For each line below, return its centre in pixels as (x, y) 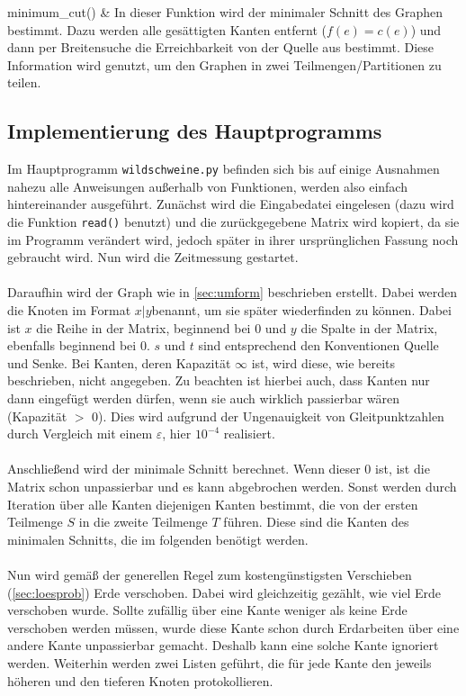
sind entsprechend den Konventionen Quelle (318, 345)
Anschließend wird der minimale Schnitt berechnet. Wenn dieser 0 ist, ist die (219, 469)
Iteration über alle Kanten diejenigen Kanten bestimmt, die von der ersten (213, 504)
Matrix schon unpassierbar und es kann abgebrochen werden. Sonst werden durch (232, 486)
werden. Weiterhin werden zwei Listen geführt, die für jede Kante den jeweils (220, 662)
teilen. (24, 82)
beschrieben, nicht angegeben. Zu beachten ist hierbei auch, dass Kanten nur (219, 380)
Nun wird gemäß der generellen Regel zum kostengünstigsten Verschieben (210, 574)
